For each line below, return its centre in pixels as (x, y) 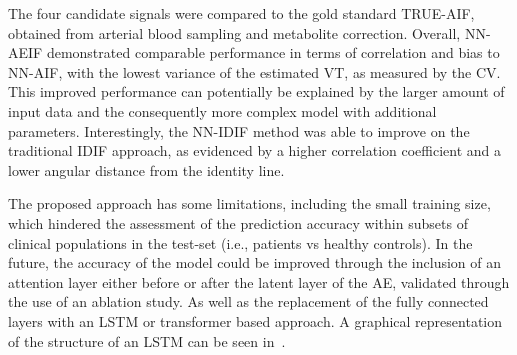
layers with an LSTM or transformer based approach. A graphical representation (255, 320)
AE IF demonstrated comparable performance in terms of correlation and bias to (254, 52)
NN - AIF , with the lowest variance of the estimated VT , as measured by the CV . (254, 71)
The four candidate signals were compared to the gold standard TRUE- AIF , (241, 13)
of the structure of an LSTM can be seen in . (147, 340)
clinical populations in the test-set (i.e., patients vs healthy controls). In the (240, 242)
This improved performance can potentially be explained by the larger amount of (256, 91)
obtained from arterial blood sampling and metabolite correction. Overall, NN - (249, 32)
